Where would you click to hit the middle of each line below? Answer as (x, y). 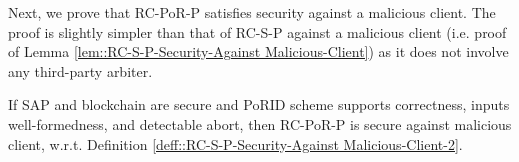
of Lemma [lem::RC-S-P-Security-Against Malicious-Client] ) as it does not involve (258, 51)
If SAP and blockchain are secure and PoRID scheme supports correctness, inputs (259, 104)
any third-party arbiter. (80, 70)
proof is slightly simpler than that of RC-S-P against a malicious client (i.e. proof (257, 31)
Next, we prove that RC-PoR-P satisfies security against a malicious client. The (252, 12)
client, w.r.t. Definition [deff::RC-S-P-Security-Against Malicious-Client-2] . (235, 143)
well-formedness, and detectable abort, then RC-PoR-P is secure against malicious (260, 123)
